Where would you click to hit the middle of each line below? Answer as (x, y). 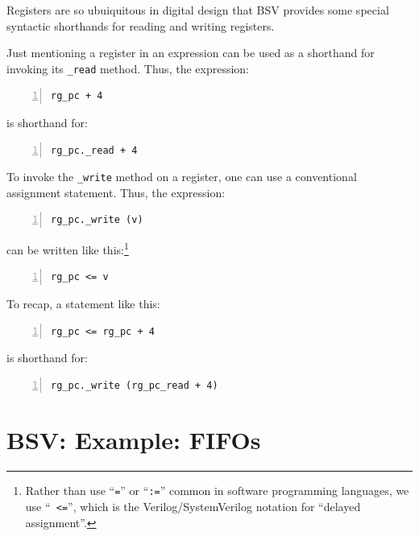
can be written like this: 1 (68, 248)
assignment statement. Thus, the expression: (116, 192)
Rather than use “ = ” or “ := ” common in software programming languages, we (217, 491)
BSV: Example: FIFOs (134, 440)
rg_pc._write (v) (97, 220)
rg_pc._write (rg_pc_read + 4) (135, 385)
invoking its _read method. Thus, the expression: (128, 68)
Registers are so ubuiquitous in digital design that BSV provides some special (198, 10)
